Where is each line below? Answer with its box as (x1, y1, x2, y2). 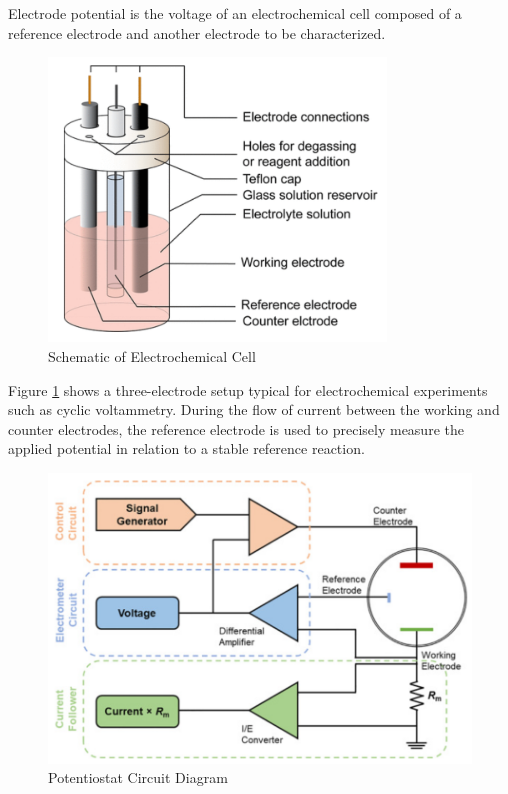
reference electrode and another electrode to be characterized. (8, 22, 386, 43)
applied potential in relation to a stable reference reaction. (8, 438, 365, 459)
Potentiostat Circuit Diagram (48, 767, 228, 788)
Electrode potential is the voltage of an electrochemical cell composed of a (8, 3, 462, 23)
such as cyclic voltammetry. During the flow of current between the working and (8, 399, 500, 420)
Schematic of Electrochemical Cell (48, 346, 256, 367)
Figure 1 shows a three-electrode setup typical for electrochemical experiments (8, 379, 488, 400)
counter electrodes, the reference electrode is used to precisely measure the (8, 418, 464, 439)
